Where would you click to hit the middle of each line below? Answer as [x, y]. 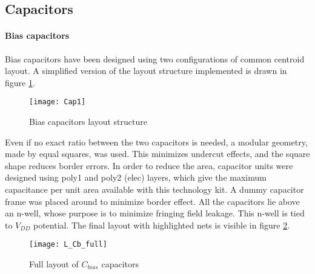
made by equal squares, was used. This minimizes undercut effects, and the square [157, 154]
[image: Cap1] [58, 102]
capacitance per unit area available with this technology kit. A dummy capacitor [154, 189]
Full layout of [54, 264]
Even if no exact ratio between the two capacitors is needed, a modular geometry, [156, 142]
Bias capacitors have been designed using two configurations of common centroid [155, 58]
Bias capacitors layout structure [88, 122]
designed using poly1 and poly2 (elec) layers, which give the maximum [136, 177]
